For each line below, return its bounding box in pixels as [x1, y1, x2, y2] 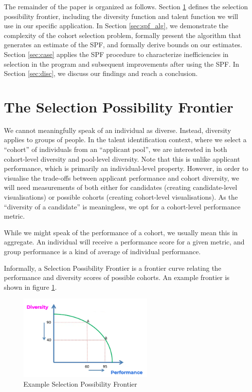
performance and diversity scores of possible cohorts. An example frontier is [4, 272, 230, 282]
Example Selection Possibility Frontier [23, 378, 137, 389]
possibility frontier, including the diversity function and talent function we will [4, 11, 238, 21]
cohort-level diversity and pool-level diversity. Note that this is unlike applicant [4, 153, 240, 164]
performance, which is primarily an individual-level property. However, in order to [4, 163, 249, 173]
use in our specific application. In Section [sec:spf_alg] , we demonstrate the [4, 20, 229, 31]
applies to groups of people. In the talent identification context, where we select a [4, 134, 247, 145]
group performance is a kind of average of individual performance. [4, 246, 201, 256]
